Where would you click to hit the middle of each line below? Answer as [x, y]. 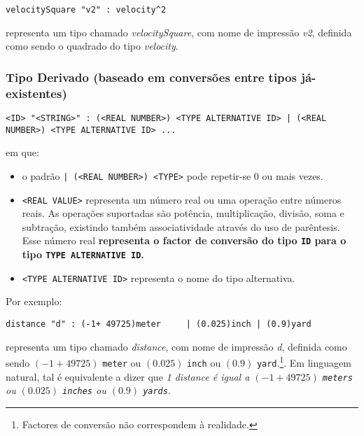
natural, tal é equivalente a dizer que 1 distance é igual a [128, 376]
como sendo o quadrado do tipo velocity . [92, 46]
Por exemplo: [34, 301]
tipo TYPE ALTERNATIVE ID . [83, 254]
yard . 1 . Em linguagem [304, 361]
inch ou [204, 362]
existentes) [36, 93]
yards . [157, 390]
